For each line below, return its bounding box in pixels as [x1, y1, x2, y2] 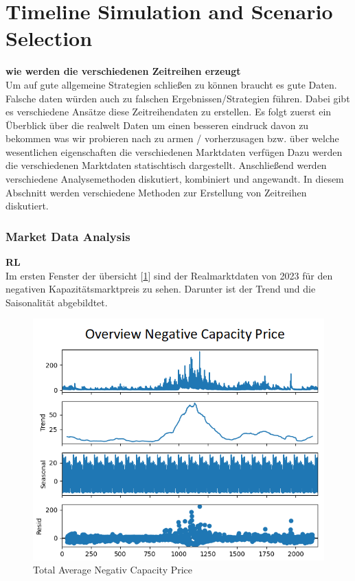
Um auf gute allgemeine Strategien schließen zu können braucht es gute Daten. [5, 77, 337, 91]
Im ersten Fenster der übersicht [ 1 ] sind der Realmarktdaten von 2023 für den [5, 268, 333, 282]
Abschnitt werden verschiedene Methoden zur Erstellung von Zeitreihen [5, 185, 307, 199]
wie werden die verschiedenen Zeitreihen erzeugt [5, 64, 241, 78]
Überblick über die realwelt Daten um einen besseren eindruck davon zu [5, 117, 309, 132]
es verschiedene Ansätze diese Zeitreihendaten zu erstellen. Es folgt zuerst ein [5, 104, 332, 119]
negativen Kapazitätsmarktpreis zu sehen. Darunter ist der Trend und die [5, 282, 316, 296]
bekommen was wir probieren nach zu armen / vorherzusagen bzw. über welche [5, 131, 339, 146]
